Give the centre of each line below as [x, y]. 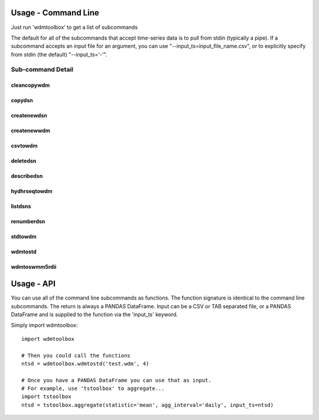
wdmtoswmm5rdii [34, 267]
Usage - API [33, 284]
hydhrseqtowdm [32, 191]
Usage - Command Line [55, 13]
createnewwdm [30, 131]
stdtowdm [24, 237]
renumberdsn [28, 222]
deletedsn [24, 161]
